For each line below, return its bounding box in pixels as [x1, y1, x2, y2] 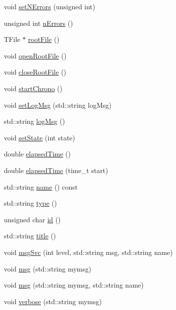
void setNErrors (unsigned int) [4, 1, 96, 11]
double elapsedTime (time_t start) [4, 165, 108, 175]
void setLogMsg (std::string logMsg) [4, 99, 112, 110]
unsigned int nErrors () [4, 18, 73, 28]
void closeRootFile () [4, 67, 67, 77]
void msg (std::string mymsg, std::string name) [4, 280, 144, 290]
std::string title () [4, 231, 56, 241]
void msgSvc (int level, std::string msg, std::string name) [4, 247, 173, 257]
